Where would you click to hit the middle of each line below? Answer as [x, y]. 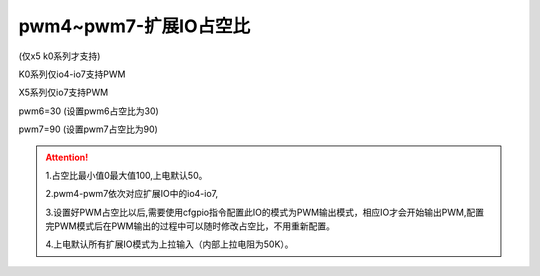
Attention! [67, 157]
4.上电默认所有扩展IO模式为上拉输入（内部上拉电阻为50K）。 [169, 244]
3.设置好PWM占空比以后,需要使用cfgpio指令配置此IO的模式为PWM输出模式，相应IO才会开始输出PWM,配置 [265, 212]
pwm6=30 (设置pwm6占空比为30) [88, 111]
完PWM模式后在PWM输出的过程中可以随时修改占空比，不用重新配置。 [190, 226]
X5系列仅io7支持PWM [63, 92]
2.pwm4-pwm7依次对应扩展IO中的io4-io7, [132, 194]
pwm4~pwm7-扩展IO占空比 [134, 26]
